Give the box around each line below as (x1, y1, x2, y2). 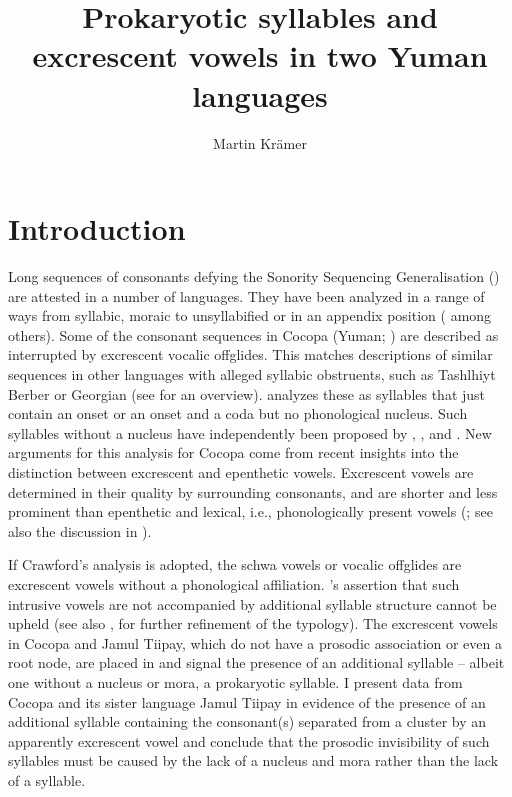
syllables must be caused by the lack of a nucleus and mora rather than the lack (8, 750, 499, 771)
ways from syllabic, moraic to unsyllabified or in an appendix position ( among (8, 305, 492, 326)
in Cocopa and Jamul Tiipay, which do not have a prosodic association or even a (8, 632, 503, 653)
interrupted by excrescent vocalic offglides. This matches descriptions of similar (8, 344, 493, 365)
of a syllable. (8, 769, 86, 790)
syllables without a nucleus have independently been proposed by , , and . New (8, 422, 492, 443)
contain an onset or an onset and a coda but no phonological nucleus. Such (8, 403, 468, 424)
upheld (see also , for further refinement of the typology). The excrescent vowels (8, 613, 498, 634)
